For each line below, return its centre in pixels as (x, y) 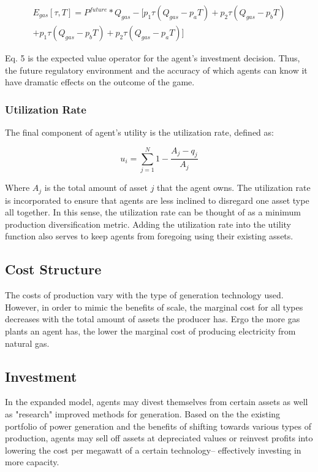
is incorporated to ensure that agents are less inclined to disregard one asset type (157, 200)
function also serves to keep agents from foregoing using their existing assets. (149, 236)
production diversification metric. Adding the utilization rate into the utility (148, 224)
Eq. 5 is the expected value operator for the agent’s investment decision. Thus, (153, 58)
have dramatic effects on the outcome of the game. (100, 82)
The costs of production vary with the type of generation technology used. (144, 295)
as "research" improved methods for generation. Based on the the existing (143, 414)
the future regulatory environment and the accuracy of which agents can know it (156, 70)
